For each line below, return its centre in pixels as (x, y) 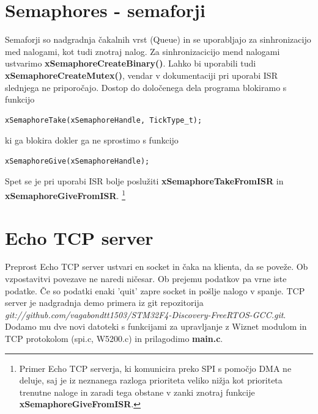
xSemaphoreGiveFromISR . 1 (65, 194)
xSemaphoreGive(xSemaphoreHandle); (77, 161)
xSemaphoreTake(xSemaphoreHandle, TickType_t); (104, 120)
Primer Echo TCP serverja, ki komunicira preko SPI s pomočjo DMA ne (155, 368)
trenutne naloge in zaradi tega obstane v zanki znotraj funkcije (137, 392)
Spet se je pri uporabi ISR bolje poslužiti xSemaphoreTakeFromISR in (144, 181)
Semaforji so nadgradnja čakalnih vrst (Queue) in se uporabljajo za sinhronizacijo (158, 39)
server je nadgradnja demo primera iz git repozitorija (104, 303)
